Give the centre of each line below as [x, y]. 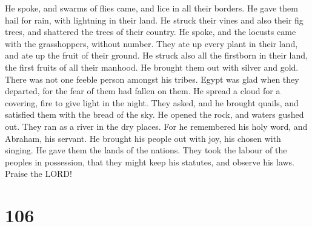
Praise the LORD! [38, 174]
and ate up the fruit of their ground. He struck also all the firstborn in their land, [156, 55]
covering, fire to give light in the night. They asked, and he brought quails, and [152, 102]
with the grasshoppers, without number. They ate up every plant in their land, [151, 43]
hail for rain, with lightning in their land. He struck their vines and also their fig [154, 20]
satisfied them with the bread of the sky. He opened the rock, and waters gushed [154, 114]
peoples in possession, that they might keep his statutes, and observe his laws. [150, 161]
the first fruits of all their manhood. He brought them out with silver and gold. [152, 67]
